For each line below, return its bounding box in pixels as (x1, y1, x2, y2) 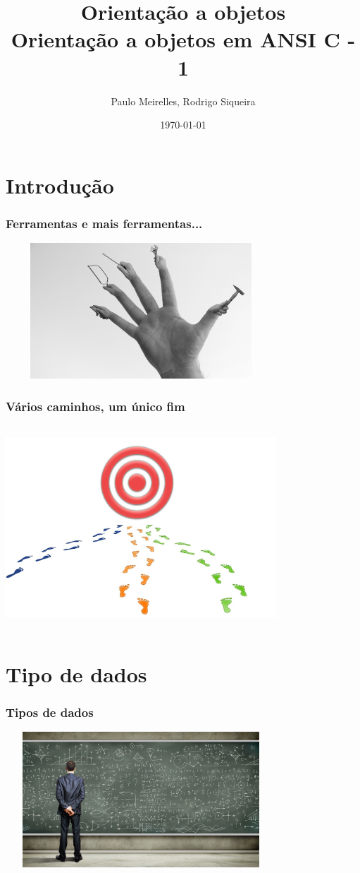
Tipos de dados (6, 703, 94, 720)
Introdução (6, 170, 114, 199)
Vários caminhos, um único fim (6, 397, 185, 415)
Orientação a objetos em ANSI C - (11, 25, 356, 54)
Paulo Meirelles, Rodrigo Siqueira (111, 93, 256, 108)
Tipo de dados (6, 659, 147, 688)
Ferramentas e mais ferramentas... (6, 214, 203, 232)
